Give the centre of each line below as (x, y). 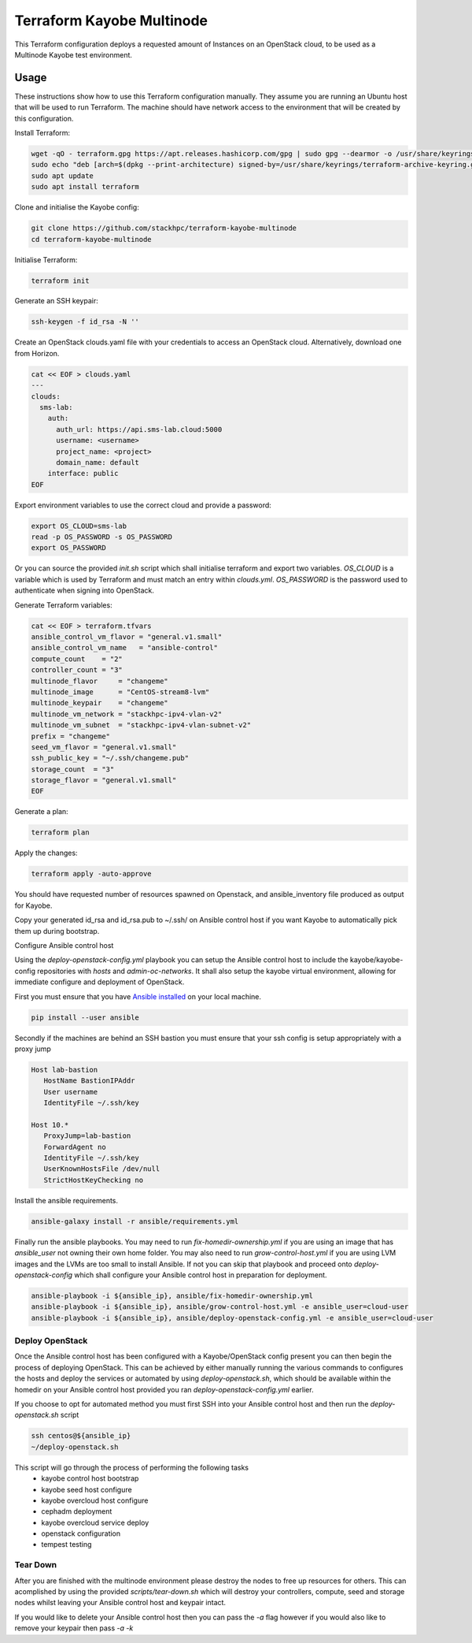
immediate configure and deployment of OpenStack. (100, 982)
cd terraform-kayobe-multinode (92, 239)
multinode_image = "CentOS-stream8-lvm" (120, 692)
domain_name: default (98, 462)
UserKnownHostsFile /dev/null (102, 1169)
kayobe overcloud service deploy (95, 1522)
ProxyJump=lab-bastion (87, 1136)
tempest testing (66, 1544)
